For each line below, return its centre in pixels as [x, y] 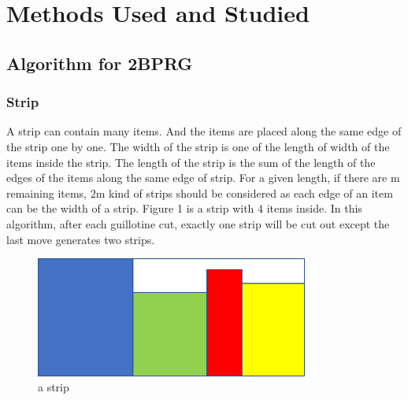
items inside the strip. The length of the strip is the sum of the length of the [191, 162]
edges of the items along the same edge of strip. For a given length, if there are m [203, 178]
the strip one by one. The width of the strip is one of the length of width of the [198, 146]
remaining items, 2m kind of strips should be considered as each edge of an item [200, 193]
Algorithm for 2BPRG [100, 63]
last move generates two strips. [81, 239]
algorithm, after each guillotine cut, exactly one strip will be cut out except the [198, 223]
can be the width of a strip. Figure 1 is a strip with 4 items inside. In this [184, 208]
